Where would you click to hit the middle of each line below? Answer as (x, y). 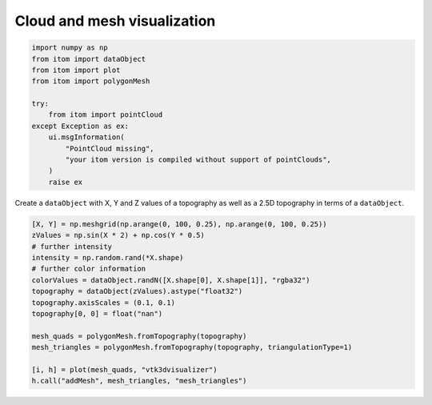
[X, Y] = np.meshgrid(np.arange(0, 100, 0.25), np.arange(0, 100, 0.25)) (179, 224)
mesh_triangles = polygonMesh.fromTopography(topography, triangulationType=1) (192, 347)
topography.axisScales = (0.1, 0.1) (104, 303)
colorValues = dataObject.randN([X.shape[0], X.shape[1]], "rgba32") (171, 280)
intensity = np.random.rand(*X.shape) (108, 257)
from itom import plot (76, 70)
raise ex (66, 182)
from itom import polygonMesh (91, 81)
